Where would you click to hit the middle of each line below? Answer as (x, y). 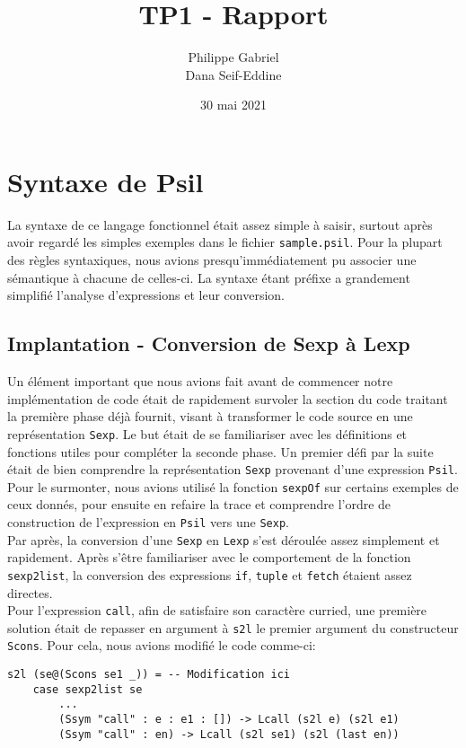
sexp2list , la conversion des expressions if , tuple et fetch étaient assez (210, 574)
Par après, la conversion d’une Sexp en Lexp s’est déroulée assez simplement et (224, 539)
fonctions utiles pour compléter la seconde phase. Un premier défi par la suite (220, 451)
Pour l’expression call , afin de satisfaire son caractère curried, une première (217, 610)
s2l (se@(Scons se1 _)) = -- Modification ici (149, 675)
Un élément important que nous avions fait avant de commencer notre (200, 381)
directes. (30, 592)
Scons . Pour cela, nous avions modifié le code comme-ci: (162, 645)
